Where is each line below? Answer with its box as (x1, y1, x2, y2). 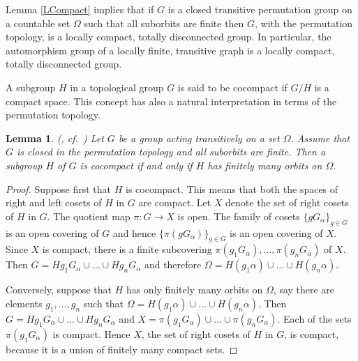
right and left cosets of (6, 195, 102, 210)
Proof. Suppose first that (6, 181, 112, 196)
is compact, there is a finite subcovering (42, 242, 212, 256)
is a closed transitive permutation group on (167, 2, 352, 16)
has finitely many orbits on (207, 158, 322, 172)
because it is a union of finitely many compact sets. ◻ (6, 341, 238, 356)
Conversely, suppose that (6, 282, 112, 297)
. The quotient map (47, 208, 130, 223)
